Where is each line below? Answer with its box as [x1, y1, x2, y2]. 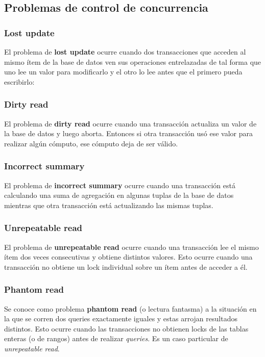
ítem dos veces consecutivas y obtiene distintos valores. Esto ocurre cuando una [4, 251, 253, 262]
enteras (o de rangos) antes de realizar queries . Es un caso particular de [4, 333, 228, 344]
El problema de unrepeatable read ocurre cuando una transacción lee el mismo [4, 241, 259, 252]
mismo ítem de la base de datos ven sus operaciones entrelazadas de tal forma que [4, 56, 261, 67]
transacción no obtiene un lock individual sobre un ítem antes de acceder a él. [4, 261, 248, 272]
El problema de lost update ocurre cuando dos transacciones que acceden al [4, 46, 246, 57]
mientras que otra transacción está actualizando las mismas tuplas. [4, 199, 213, 210]
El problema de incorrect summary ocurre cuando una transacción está [4, 180, 235, 190]
